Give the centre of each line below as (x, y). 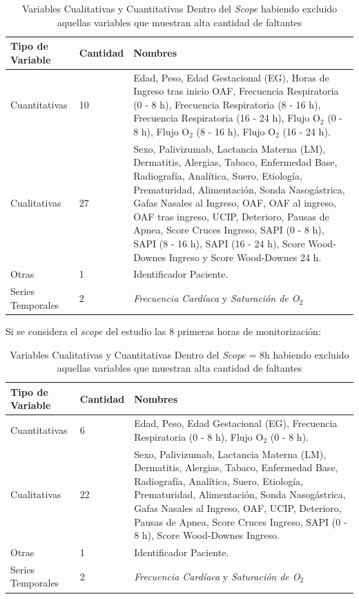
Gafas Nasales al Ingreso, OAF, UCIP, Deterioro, (238, 508)
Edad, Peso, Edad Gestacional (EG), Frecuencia (236, 423)
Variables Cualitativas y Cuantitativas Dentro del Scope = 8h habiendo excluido (179, 354)
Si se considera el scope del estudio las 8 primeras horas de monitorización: (163, 331)
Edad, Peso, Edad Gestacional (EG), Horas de (231, 77)
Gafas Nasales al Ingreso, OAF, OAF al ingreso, (235, 203)
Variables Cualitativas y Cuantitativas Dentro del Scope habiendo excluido (179, 8)
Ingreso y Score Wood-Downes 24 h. (245, 257)
